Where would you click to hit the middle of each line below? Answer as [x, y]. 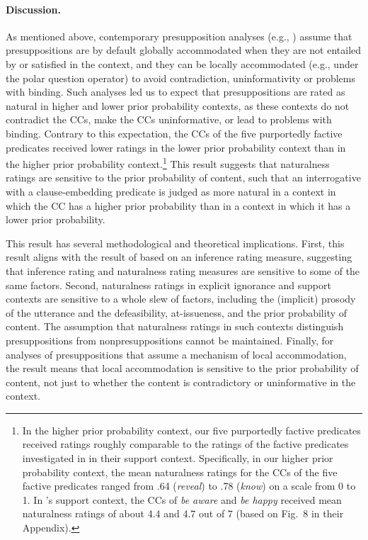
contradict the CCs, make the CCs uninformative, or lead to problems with [169, 119]
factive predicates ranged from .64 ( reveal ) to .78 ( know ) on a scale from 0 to [189, 486]
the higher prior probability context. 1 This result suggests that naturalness [168, 163]
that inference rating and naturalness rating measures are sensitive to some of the [183, 270]
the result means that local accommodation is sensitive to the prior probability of [182, 368]
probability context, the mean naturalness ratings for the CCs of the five [180, 472]
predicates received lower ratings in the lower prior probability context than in [176, 147]
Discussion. [33, 9]
